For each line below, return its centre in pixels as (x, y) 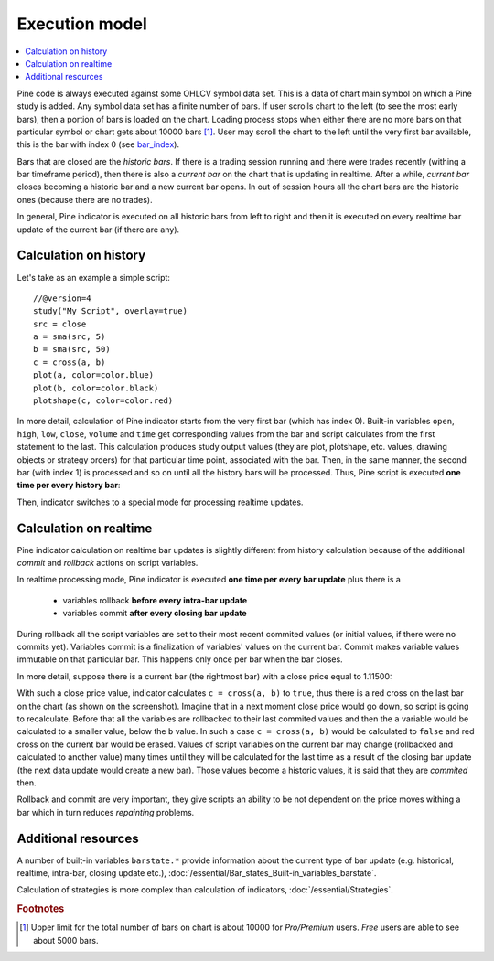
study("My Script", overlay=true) (110, 311)
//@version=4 (62, 298)
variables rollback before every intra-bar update (155, 600)
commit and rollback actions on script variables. (107, 563)
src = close (60, 324)
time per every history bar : (69, 486)
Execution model (82, 24)
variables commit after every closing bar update (155, 614)
